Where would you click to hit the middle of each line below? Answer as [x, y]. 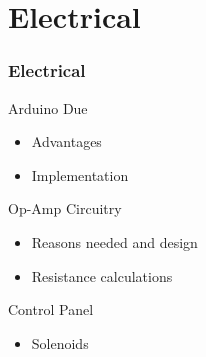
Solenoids [60, 342]
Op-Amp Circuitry [65, 208]
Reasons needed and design [114, 241]
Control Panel [51, 309]
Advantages [66, 141]
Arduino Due [48, 107]
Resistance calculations [102, 275]
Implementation [80, 174]
